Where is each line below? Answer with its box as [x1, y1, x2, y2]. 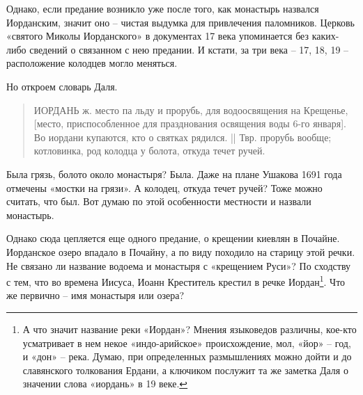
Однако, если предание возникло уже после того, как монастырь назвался [6, 1, 319, 15]
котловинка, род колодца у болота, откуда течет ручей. [33, 143, 265, 158]
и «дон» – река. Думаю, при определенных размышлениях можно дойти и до [22, 349, 352, 364]
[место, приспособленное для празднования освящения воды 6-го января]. [33, 116, 346, 131]
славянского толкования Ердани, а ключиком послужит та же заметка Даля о [22, 362, 348, 377]
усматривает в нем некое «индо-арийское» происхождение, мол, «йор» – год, [22, 335, 351, 350]
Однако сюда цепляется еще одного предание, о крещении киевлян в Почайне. [6, 231, 340, 245]
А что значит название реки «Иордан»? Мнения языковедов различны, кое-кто [22, 321, 357, 336]
